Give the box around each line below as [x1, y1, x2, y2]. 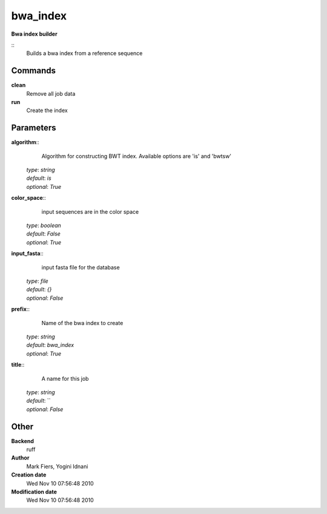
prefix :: [11, 306, 30, 313]
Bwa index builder [11, 30, 58, 38]
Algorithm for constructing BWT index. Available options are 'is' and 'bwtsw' [41, 152, 232, 160]
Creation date [11, 471, 47, 478]
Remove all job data [26, 90, 76, 97]
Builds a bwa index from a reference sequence [26, 50, 143, 57]
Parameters [11, 123, 56, 133]
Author [11, 454, 30, 461]
